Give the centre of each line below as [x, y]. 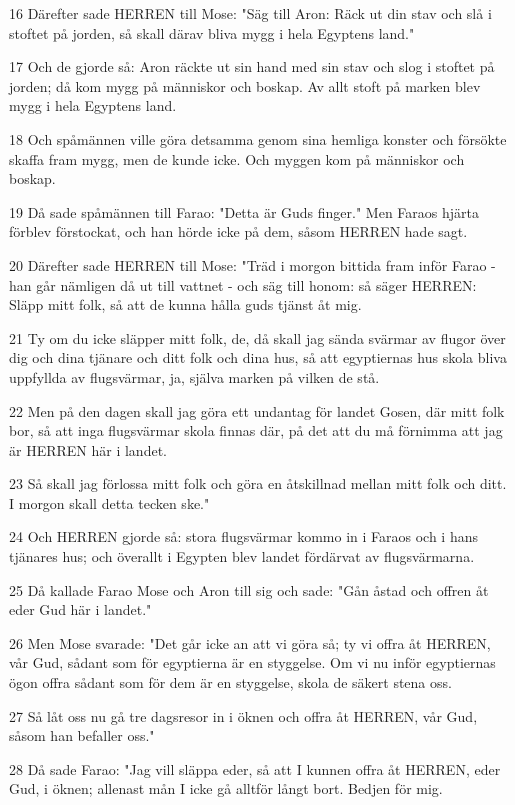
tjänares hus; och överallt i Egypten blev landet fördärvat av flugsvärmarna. [242, 556]
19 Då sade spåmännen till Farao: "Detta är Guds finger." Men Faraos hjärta [244, 211]
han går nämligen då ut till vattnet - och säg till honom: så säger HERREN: [243, 284]
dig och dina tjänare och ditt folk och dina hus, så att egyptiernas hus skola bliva [258, 357]
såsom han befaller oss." [82, 735]
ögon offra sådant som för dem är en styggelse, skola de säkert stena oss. [230, 682]
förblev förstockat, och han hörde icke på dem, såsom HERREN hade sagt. [238, 231]
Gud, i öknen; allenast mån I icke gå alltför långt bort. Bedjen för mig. [226, 788]
